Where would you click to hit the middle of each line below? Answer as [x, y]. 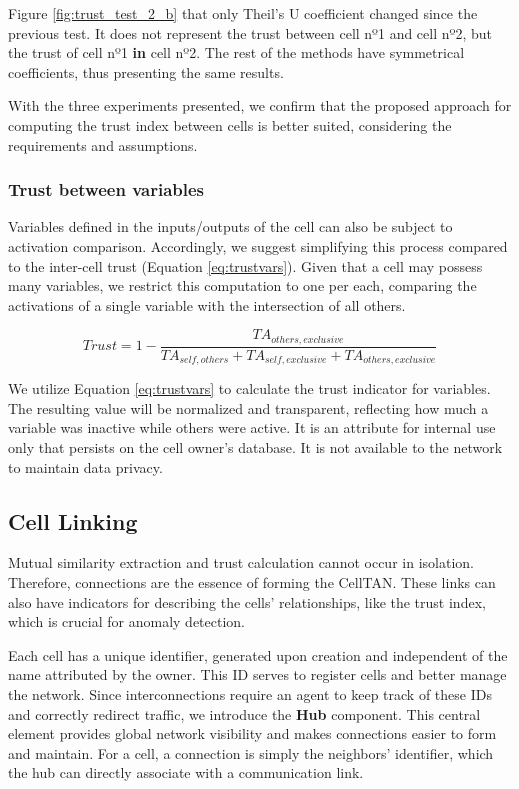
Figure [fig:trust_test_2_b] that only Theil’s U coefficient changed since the [243, 13]
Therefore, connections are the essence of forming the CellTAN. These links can [252, 582]
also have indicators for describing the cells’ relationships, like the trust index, [247, 601]
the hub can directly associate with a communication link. [186, 772]
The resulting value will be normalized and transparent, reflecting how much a [248, 407]
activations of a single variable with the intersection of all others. [207, 304]
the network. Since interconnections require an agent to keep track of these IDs [250, 694]
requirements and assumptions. [103, 144]
